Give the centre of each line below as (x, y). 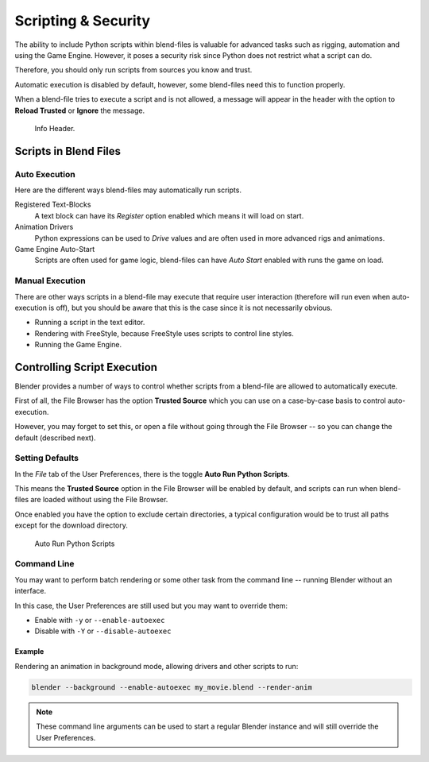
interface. (31, 591)
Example (29, 652)
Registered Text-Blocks (53, 205)
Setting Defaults (47, 458)
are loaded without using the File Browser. (99, 500)
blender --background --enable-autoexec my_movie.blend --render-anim (172, 687)
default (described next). (55, 438)
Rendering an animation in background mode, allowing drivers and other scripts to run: (157, 666)
